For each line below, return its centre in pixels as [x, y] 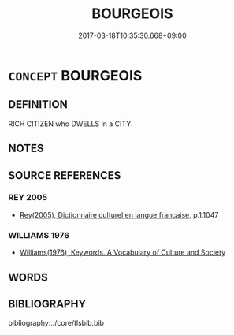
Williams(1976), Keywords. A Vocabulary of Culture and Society [123, 252]
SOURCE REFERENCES [65, 175]
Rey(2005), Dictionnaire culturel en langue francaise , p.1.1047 [119, 214]
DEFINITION [38, 104]
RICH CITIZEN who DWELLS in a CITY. [71, 124]
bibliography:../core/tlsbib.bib [56, 323]
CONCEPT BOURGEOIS [75, 75]
